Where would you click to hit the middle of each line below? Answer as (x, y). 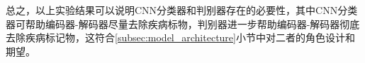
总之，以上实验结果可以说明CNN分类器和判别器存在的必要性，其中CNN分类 (182, 10)
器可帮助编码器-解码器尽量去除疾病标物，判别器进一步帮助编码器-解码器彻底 (183, 23)
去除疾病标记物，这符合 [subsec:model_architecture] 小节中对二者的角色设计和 (180, 37)
